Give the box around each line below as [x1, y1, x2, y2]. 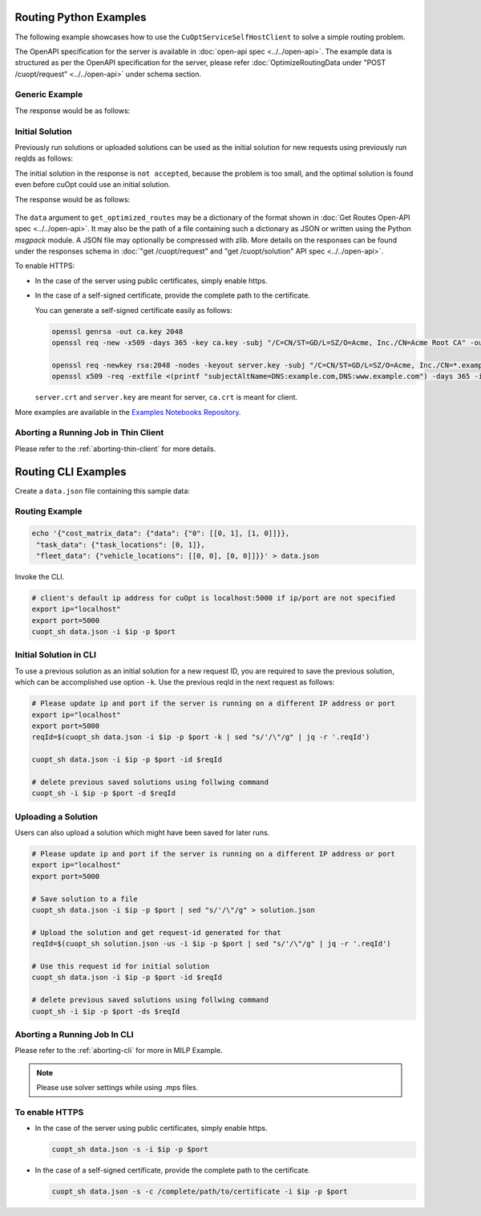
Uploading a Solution [14, 811, 98, 822]
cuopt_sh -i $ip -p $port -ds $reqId [31, 1007, 180, 1015]
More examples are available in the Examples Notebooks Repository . [14, 407, 241, 417]
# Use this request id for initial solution [31, 962, 210, 970]
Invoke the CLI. [14, 571, 65, 581]
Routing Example [14, 506, 83, 517]
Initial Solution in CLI [14, 649, 96, 661]
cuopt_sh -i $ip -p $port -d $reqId [31, 789, 176, 798]
